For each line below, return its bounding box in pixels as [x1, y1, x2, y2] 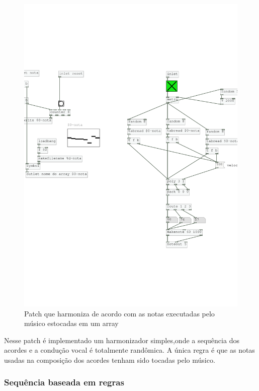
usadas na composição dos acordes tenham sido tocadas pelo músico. [4, 354, 215, 365]
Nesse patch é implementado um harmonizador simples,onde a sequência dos [4, 335, 239, 345]
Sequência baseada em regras [4, 376, 124, 388]
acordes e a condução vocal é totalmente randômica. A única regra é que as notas [4, 345, 255, 355]
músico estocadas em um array [24, 318, 119, 329]
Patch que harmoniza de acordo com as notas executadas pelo [24, 308, 215, 318]
